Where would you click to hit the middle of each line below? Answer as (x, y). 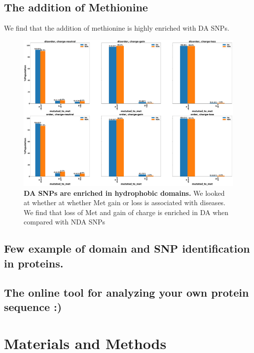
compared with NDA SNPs (65, 222)
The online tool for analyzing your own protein (127, 292)
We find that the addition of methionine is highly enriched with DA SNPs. (117, 28)
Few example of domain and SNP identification (127, 248)
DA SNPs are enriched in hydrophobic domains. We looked (124, 193)
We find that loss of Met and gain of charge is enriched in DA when (126, 212)
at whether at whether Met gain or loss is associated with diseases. (125, 202)
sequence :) (33, 306)
